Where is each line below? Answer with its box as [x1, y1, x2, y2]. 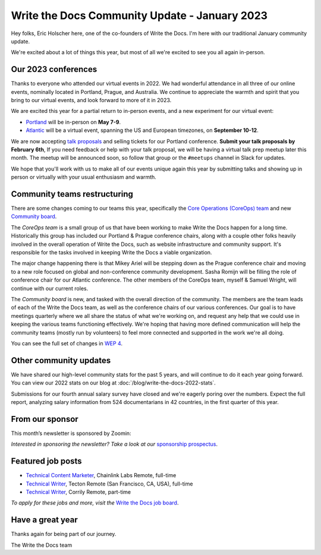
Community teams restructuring [11, 189, 134, 199]
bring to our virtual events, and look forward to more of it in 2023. [11, 97, 172, 104]
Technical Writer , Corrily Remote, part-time [26, 488, 131, 496]
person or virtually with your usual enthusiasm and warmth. [11, 174, 157, 181]
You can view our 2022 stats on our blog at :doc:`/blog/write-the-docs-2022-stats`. [11, 379, 216, 386]
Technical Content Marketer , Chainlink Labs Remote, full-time [26, 472, 177, 479]
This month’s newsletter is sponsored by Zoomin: [11, 430, 131, 437]
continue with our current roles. [11, 285, 89, 292]
